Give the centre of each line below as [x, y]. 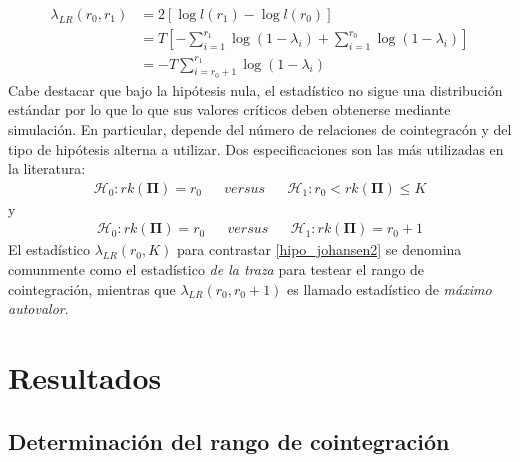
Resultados [85, 376]
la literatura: [47, 168]
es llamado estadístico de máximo [389, 288]
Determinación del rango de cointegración [229, 440]
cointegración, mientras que [92, 288]
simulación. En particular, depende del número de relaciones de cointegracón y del [260, 128]
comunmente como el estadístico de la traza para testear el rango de [216, 269]
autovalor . [38, 308]
